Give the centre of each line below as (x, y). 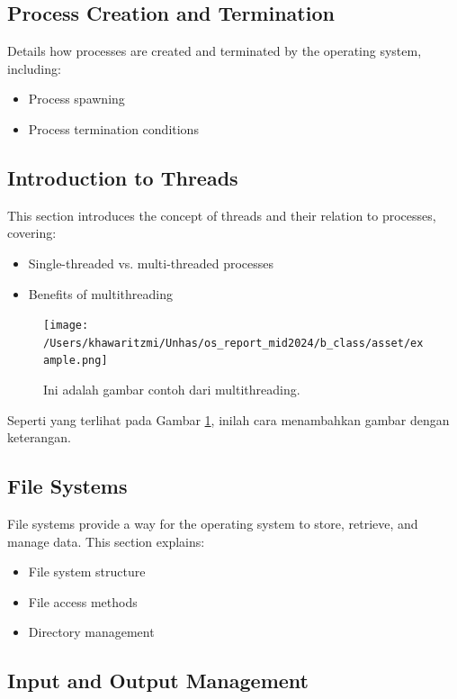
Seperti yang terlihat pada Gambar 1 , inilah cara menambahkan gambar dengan (228, 419)
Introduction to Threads (123, 177)
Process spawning (76, 99)
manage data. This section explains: (106, 541)
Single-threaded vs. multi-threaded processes (151, 263)
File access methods (83, 601)
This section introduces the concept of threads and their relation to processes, (222, 215)
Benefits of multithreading (100, 293)
